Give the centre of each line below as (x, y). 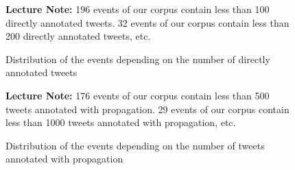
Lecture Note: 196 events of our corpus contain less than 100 (138, 9)
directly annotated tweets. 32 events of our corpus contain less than (147, 22)
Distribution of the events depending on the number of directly (138, 59)
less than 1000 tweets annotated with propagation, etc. (121, 122)
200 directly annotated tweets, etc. (78, 36)
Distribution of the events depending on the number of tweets (135, 145)
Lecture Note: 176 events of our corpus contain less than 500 (138, 95)
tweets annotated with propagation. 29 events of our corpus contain (147, 109)
